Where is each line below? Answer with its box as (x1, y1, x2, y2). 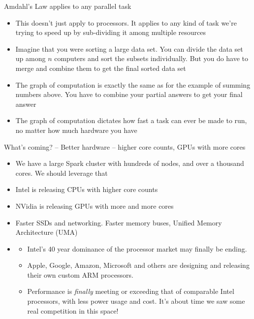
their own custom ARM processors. (27, 269, 133, 280)
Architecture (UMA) (15, 227, 78, 237)
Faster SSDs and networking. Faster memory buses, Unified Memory (15, 217, 222, 227)
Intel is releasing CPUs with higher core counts (15, 184, 158, 194)
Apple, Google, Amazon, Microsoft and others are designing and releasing (27, 260, 250, 270)
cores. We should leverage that (15, 167, 108, 178)
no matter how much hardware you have (15, 125, 137, 135)
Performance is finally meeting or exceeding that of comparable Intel (27, 286, 234, 296)
